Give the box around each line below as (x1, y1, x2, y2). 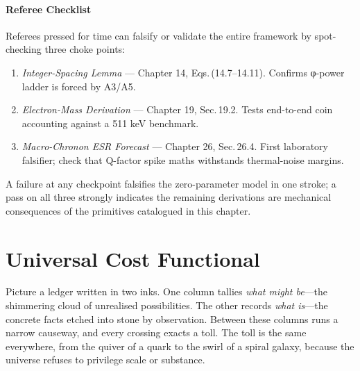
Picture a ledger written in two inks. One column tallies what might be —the (6, 284, 328, 299)
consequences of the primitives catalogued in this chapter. (6, 203, 251, 217)
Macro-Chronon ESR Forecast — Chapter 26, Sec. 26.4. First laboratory (22, 139, 328, 154)
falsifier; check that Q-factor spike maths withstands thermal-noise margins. (22, 152, 344, 167)
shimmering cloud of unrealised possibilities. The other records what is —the (6, 298, 328, 313)
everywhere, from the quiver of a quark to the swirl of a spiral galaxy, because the (6, 338, 354, 353)
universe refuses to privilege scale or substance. (6, 352, 205, 367)
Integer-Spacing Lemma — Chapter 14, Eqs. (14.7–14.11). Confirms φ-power (22, 65, 345, 79)
